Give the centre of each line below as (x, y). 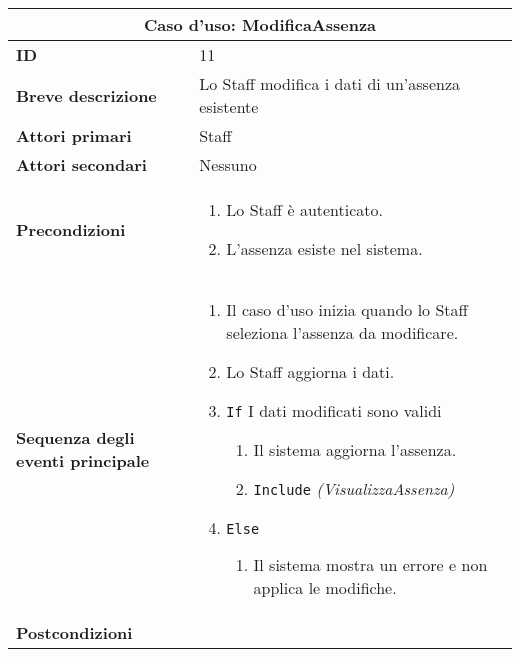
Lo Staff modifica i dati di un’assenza (330, 83)
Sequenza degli (75, 437)
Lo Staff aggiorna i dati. (310, 371)
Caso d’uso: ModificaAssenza (260, 24)
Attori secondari (81, 164)
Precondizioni (71, 229)
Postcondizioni (74, 632)
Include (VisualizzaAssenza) (354, 488)
